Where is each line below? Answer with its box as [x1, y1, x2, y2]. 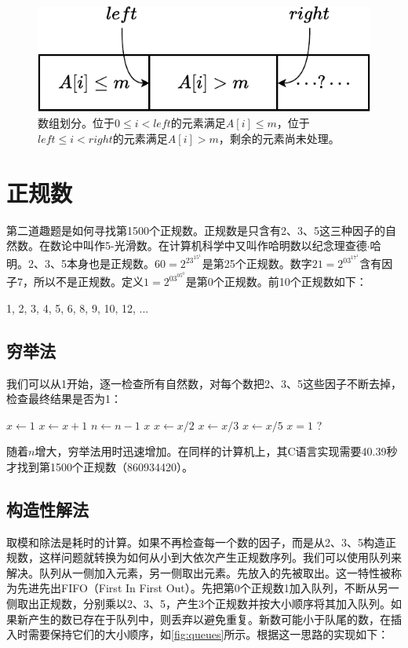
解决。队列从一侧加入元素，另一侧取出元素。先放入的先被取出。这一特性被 [6, 564, 391, 580]
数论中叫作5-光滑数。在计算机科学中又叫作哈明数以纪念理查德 [49, 237, 367, 254]
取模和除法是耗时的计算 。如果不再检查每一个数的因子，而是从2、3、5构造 [6, 533, 385, 550]
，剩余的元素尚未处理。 [218, 130, 340, 147]
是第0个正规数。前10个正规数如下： [185, 273, 367, 290]
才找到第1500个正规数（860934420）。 [6, 458, 193, 474]
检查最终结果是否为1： [6, 390, 122, 407]
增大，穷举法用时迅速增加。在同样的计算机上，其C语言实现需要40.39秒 [35, 443, 398, 459]
